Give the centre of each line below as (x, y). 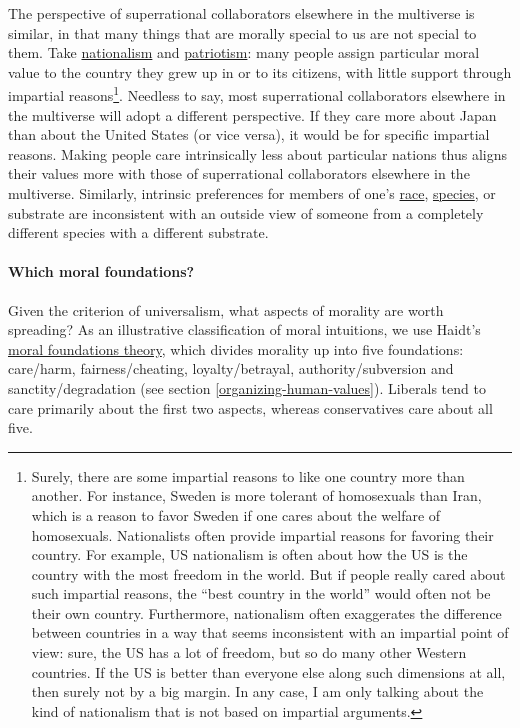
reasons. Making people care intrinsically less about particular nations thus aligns (258, 153)
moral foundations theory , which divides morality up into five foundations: (236, 348)
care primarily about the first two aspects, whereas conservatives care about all (250, 407)
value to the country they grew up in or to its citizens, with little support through (260, 71)
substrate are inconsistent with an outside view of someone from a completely (246, 212)
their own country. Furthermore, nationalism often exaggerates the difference (266, 612)
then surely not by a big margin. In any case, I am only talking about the (257, 691)
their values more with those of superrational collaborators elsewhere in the (239, 173)
